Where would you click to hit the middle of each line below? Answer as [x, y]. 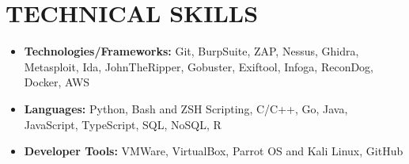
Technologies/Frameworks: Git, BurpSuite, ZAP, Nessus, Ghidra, [191, 51]
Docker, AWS [57, 82]
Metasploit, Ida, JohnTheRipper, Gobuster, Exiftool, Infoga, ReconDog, [199, 66]
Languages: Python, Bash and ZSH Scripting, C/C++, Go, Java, [186, 108]
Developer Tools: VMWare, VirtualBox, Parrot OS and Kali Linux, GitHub [214, 151]
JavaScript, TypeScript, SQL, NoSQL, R [123, 124]
